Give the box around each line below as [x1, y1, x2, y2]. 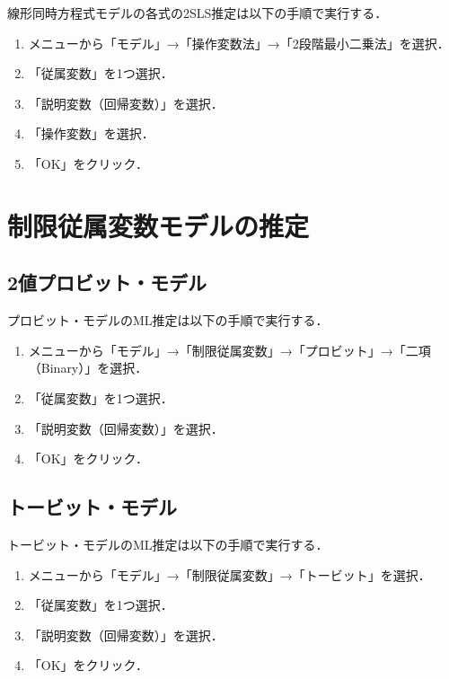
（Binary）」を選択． [28, 358, 148, 377]
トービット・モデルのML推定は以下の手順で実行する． [7, 534, 329, 553]
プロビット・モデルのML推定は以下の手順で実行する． [7, 311, 329, 330]
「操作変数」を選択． [28, 124, 154, 143]
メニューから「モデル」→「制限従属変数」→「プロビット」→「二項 [28, 340, 431, 359]
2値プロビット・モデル [7, 269, 207, 296]
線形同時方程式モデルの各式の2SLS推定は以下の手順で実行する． [7, 4, 388, 22]
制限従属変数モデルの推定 [7, 207, 310, 243]
